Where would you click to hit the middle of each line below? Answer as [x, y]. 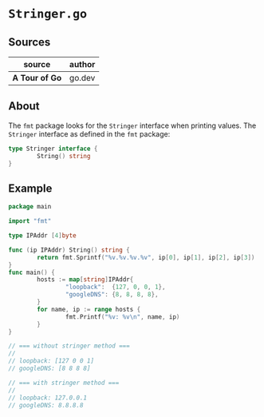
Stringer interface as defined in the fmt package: [89, 133]
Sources [30, 42]
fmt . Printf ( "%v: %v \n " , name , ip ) [122, 317]
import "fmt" [30, 221]
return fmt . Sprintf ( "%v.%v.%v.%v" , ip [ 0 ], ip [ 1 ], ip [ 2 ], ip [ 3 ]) [146, 257]
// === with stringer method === [64, 383]
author [82, 64]
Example [30, 188]
